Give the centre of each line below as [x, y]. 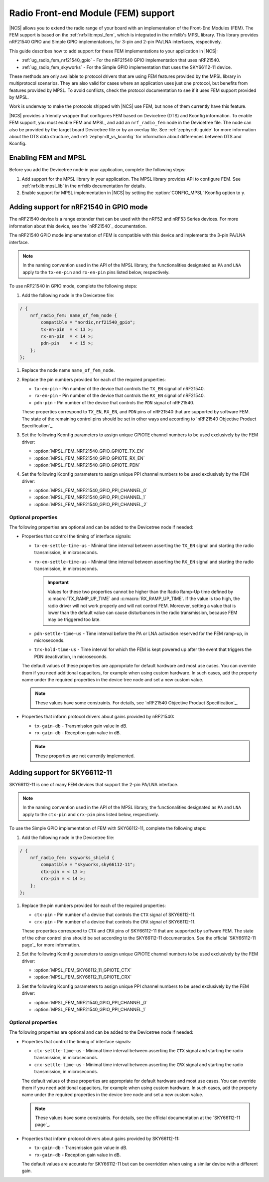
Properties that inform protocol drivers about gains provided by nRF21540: [98, 717]
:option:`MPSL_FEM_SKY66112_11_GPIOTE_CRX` [83, 977]
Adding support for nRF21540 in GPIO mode [78, 207]
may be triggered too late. [74, 619]
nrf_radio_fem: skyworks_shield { [72, 858]
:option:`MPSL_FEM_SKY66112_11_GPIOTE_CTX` [83, 970]
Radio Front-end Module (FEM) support [92, 13]
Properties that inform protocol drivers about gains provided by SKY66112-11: [101, 1139]
